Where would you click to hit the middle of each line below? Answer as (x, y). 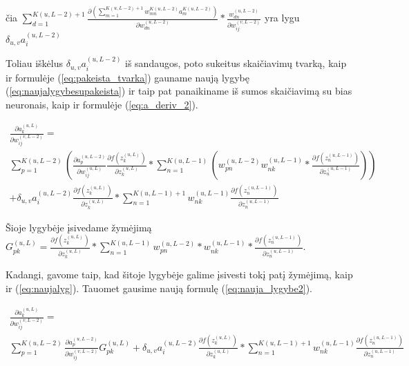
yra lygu (282, 18)
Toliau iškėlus (34, 63)
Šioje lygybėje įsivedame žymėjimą (79, 227)
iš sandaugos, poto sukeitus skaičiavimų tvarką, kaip (236, 63)
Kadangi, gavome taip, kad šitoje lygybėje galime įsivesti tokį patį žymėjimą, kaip (179, 274)
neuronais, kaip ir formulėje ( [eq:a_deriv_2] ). (102, 104)
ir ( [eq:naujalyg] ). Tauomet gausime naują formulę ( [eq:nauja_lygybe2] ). (159, 288)
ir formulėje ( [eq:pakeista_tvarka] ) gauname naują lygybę (127, 77)
